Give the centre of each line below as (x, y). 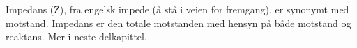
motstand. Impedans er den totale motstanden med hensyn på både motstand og (178, 23)
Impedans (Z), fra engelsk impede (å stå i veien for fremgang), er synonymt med (177, 9)
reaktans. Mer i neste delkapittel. (76, 37)
